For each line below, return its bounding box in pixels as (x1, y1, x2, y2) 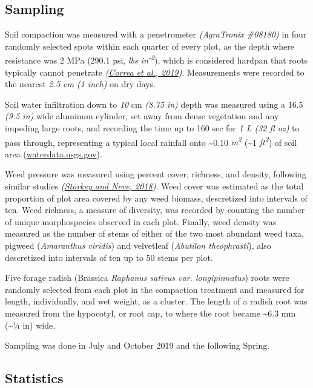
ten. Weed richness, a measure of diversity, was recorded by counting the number (5, 203, 305, 216)
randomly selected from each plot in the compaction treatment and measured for (5, 283, 305, 295)
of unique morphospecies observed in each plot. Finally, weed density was (5, 215, 277, 228)
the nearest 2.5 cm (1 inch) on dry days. (5, 77, 156, 90)
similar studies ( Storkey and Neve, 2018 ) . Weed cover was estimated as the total (5, 180, 304, 192)
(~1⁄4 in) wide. (5, 318, 56, 331)
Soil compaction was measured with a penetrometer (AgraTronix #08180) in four (5, 28, 307, 41)
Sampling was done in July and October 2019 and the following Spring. (5, 339, 270, 352)
